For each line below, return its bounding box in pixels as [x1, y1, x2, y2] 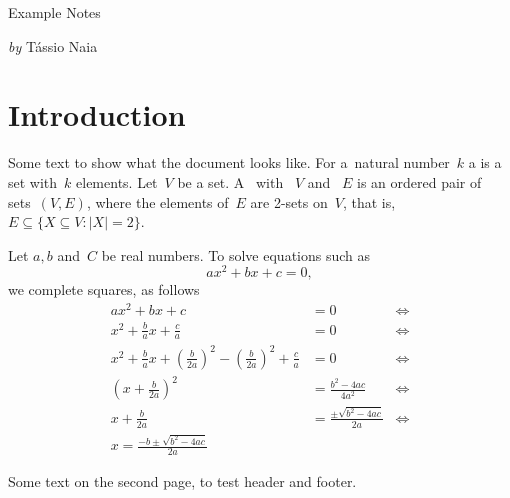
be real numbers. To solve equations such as [101, 244, 371, 265]
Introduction [8, 94, 186, 135]
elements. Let [76, 171, 158, 192]
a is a [468, 152, 502, 173]
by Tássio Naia [8, 35, 98, 56]
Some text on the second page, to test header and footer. [8, 470, 357, 491]
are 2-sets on [250, 191, 328, 212]
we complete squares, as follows [8, 279, 200, 300]
